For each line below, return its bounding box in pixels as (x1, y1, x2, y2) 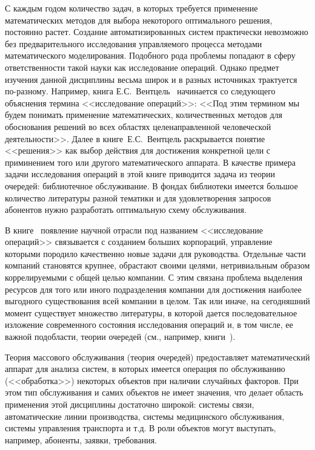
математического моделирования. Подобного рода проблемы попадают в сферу (5, 49, 296, 62)
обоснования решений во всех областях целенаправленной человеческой (5, 120, 271, 132)
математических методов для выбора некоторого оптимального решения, (5, 13, 273, 26)
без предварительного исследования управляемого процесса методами (5, 37, 262, 50)
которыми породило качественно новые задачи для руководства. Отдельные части (5, 247, 306, 259)
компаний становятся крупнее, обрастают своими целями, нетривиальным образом (5, 259, 310, 272)
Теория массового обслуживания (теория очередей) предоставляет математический (5, 350, 310, 363)
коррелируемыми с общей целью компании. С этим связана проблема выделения (5, 271, 303, 284)
